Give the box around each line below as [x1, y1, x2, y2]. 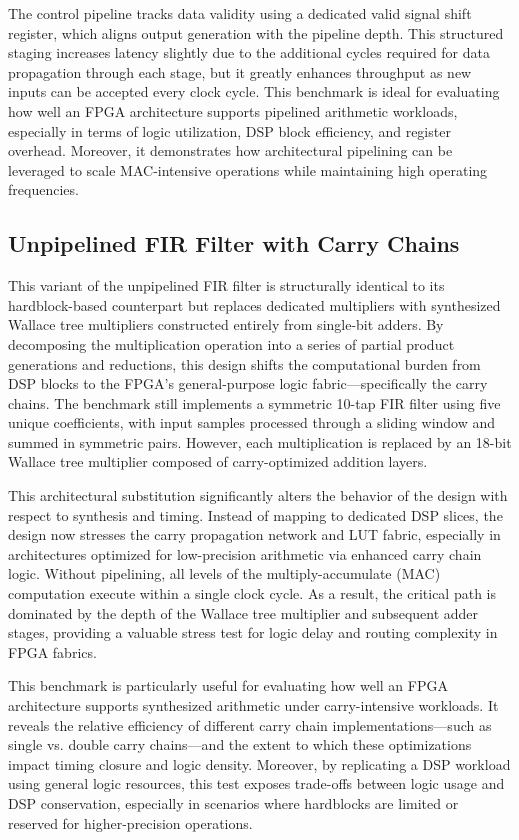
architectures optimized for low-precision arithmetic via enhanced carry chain [8, 543, 482, 564]
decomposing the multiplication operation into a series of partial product [8, 333, 455, 354]
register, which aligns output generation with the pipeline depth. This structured [8, 22, 504, 43]
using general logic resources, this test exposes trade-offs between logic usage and [8, 773, 505, 794]
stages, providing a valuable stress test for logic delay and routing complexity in [8, 622, 498, 643]
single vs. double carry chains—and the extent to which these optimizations [8, 734, 472, 755]
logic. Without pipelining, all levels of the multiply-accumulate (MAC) [8, 563, 441, 584]
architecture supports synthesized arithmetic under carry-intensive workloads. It [8, 695, 499, 716]
